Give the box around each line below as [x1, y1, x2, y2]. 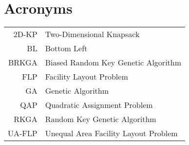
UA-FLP [8, 127, 38, 139]
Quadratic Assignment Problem [45, 99, 153, 111]
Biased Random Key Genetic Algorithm [45, 57, 182, 68]
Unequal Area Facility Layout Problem [45, 127, 178, 139]
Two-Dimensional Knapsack [45, 28, 140, 40]
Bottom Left [45, 42, 88, 54]
